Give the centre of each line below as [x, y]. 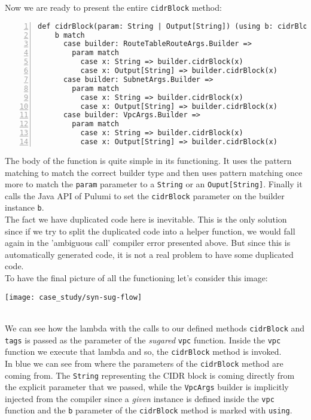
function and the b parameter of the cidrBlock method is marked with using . [149, 410]
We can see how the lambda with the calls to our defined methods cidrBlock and [155, 328]
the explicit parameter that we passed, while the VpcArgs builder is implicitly [147, 387]
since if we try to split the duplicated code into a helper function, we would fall [150, 231]
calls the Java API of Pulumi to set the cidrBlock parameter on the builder [145, 195]
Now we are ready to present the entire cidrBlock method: [113, 7]
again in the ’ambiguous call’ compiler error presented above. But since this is [148, 243]
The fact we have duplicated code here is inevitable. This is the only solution [146, 219]
